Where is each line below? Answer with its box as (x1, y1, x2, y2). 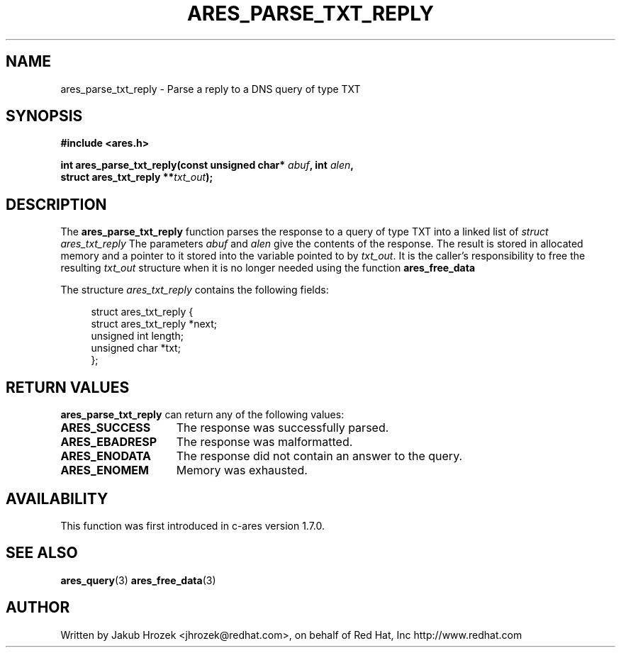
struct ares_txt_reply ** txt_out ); (60, 171, 213, 184)
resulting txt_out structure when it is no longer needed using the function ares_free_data (60, 262, 476, 274)
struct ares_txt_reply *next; (91, 318, 218, 330)
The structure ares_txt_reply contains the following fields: (60, 284, 329, 296)
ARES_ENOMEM (60, 463, 149, 478)
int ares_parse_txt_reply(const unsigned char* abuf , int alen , (60, 159, 354, 172)
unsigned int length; (91, 330, 184, 342)
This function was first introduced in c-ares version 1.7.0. (60, 519, 325, 532)
